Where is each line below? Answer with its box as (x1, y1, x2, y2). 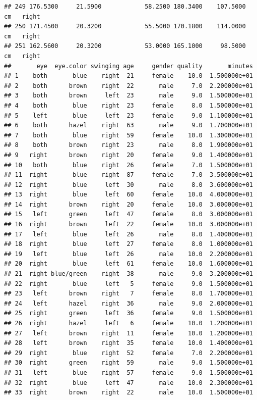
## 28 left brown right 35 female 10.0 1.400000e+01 (4, 339, 253, 347)
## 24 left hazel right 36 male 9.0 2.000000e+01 (4, 299, 253, 307)
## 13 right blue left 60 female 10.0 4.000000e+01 (4, 191, 253, 198)
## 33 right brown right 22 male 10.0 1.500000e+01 (4, 389, 253, 396)
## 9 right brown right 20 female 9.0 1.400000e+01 (4, 151, 253, 159)
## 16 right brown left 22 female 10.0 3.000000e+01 (4, 221, 253, 228)
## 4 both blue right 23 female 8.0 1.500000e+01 (4, 102, 253, 109)
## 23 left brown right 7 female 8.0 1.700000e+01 (4, 290, 253, 297)
